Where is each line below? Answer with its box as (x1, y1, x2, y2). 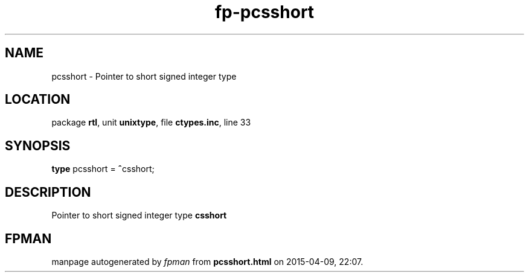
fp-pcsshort (214, 2, 315, 22)
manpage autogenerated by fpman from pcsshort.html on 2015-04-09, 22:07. (51, 256, 364, 267)
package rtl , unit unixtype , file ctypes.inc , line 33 (51, 117, 251, 128)
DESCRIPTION (5, 184, 91, 200)
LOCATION (5, 92, 71, 107)
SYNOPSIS (5, 138, 71, 153)
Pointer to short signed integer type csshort (51, 210, 227, 221)
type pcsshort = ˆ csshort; (51, 164, 155, 174)
